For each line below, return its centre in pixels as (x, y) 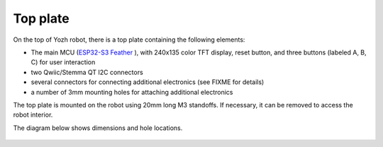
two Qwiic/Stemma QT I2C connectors (87, 72)
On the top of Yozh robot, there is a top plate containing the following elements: (129, 40)
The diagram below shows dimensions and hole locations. (98, 128)
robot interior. (33, 115)
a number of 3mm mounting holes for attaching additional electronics (132, 92)
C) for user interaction (63, 62)
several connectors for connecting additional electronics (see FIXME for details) (148, 82)
